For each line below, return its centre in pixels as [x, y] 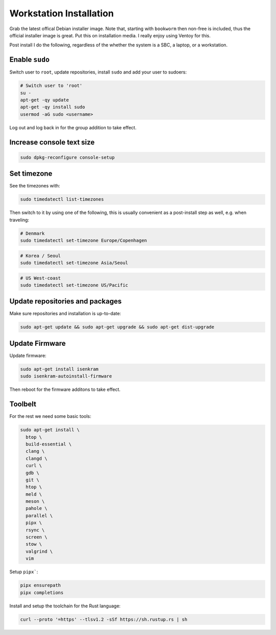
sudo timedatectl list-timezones [62, 199]
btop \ [34, 437]
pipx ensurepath [41, 585]
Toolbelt [23, 404]
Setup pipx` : [24, 572]
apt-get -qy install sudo [53, 107]
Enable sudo [30, 60]
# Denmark [32, 233]
